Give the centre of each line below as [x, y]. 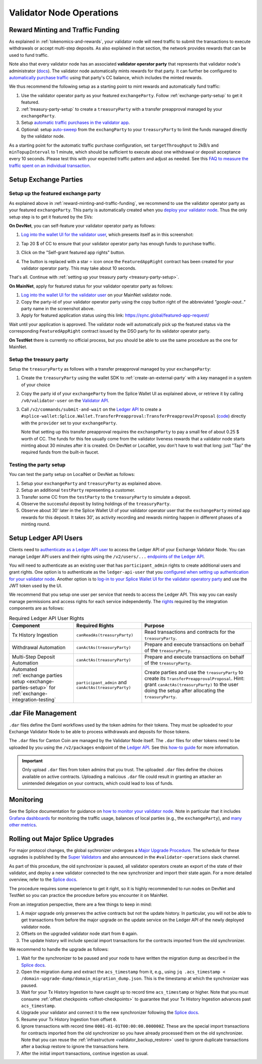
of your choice [36, 385]
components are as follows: [37, 608]
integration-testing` [34, 700]
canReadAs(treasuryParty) [105, 635]
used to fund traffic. [29, 55]
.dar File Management [43, 713]
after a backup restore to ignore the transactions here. [75, 1047]
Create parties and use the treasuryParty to [194, 672]
